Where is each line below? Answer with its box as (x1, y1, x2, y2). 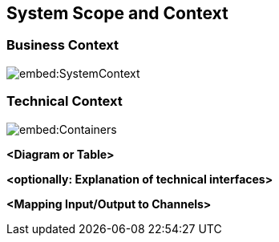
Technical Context (6, 93, 123, 110)
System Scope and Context (6, 3, 228, 23)
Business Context (6, 37, 119, 54)
